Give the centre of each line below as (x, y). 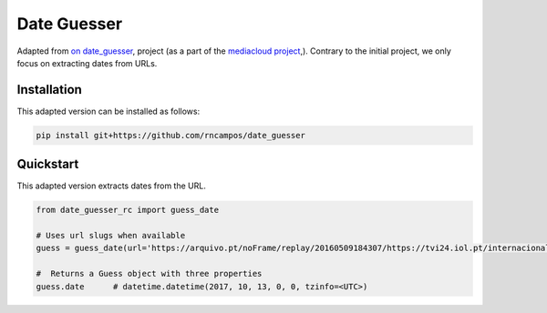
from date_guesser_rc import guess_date (127, 210)
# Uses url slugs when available (111, 236)
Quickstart (48, 164)
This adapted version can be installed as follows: (108, 111)
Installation (49, 90)
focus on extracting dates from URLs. (87, 63)
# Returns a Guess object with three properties (149, 274)
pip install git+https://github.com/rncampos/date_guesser (170, 135)
